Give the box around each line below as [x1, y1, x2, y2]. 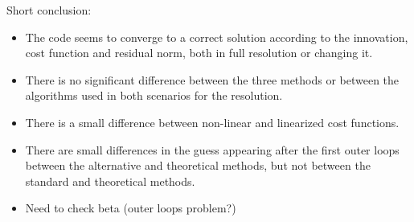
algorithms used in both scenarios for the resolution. [25, 87, 283, 104]
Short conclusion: [6, 2, 92, 18]
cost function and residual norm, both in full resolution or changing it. [25, 44, 373, 61]
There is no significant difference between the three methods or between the [25, 71, 400, 88]
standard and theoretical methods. [25, 172, 195, 189]
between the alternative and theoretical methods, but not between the [25, 157, 371, 174]
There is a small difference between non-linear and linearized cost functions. [25, 113, 400, 130]
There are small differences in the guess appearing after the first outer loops [25, 141, 400, 158]
